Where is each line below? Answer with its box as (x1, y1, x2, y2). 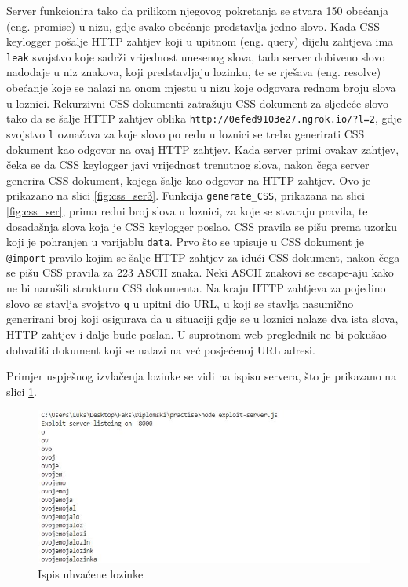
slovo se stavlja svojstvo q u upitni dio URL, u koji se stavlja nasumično (6, 295, 354, 311)
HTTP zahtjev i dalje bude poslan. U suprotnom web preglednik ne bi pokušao (6, 325, 387, 342)
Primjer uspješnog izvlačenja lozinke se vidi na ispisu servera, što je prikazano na (6, 368, 397, 384)
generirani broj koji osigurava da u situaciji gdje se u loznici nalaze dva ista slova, (6, 310, 399, 327)
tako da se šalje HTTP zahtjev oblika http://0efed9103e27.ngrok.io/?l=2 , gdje (6, 110, 402, 127)
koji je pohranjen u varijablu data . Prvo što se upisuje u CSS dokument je (6, 233, 364, 250)
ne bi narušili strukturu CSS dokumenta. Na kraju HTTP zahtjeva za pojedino (6, 280, 386, 296)
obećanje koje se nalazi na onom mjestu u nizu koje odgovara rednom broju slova (6, 79, 396, 96)
